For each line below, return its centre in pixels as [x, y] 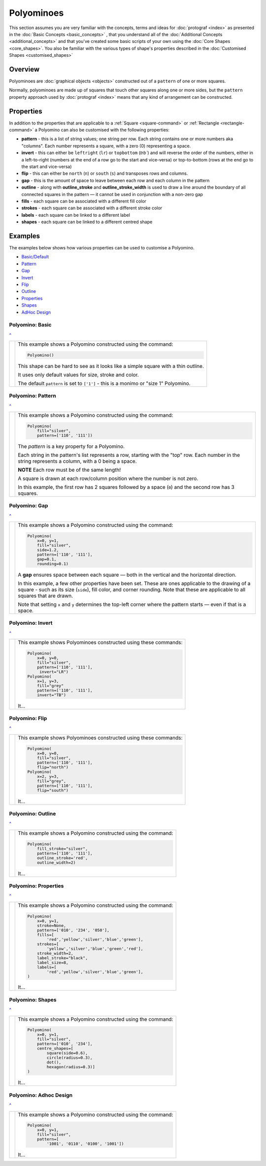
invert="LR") [54, 672]
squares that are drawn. [46, 596]
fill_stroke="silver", [63, 849]
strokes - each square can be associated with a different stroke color [92, 208]
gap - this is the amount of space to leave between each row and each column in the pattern [116, 180]
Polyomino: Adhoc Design [41, 1095]
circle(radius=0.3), [70, 1058]
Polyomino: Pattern [33, 396]
